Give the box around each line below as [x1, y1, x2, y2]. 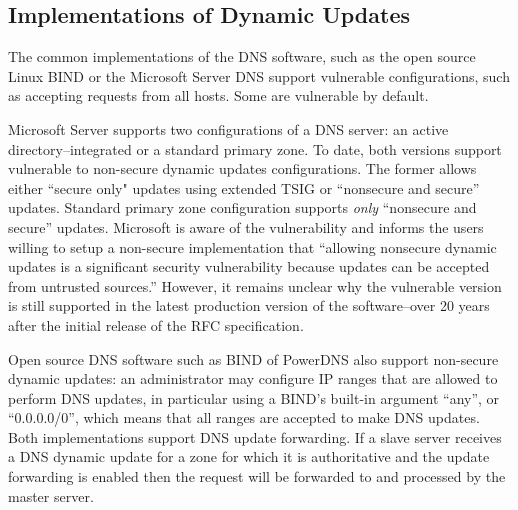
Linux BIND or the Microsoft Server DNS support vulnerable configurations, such [8, 65, 510, 86]
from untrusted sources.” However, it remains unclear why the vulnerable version [8, 275, 502, 296]
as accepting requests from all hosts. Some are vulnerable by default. [8, 85, 429, 106]
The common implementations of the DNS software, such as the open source [8, 46, 476, 67]
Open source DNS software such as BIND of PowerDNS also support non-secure [8, 348, 499, 369]
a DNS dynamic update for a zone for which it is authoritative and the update [8, 446, 490, 467]
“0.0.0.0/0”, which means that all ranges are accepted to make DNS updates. [8, 407, 480, 428]
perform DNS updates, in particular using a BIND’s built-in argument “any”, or [8, 387, 500, 408]
